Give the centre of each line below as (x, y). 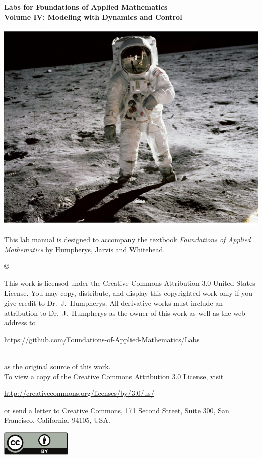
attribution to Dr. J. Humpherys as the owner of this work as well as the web (125, 312)
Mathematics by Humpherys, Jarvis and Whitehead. (85, 249)
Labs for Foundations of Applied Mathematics (86, 7)
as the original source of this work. (57, 366)
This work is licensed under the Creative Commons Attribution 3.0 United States (130, 283)
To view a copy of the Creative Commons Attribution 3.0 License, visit (114, 376)
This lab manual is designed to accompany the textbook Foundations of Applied (127, 239)
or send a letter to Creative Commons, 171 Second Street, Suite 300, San (117, 410)
